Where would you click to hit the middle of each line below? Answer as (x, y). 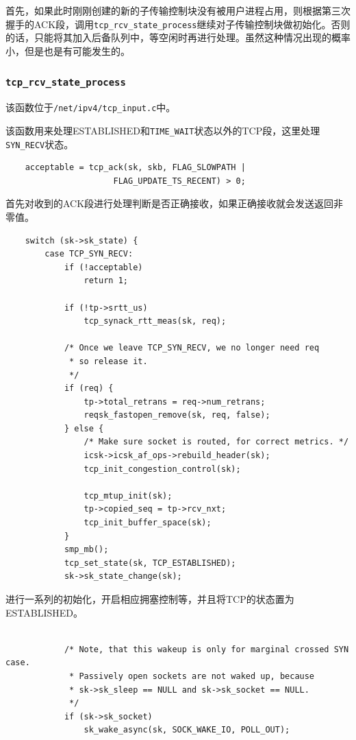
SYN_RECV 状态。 (40, 144)
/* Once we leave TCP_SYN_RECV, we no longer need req (192, 348)
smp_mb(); (86, 550)
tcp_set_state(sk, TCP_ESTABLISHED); (150, 563)
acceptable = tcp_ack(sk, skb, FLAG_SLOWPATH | (135, 168)
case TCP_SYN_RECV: (89, 254)
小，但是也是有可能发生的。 (68, 50)
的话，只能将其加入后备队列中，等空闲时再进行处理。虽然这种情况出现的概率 (178, 37)
